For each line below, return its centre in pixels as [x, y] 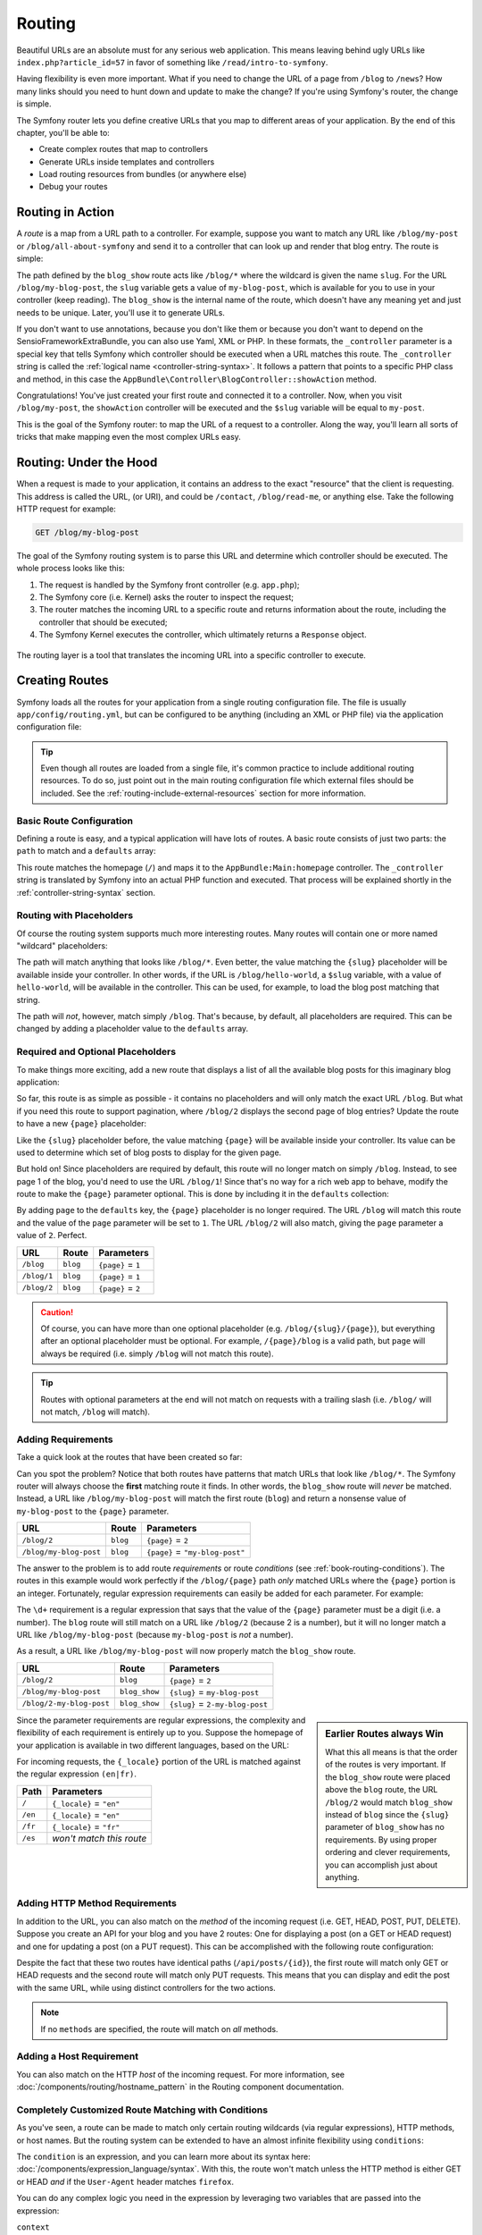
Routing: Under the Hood [87, 463]
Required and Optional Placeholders [96, 1052]
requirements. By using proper [381, 1839]
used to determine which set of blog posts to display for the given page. [149, 1152]
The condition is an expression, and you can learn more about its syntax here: [164, 2156]
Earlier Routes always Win [384, 1733]
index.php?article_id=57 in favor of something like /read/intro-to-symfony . [172, 62]
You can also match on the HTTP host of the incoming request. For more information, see [181, 2074]
